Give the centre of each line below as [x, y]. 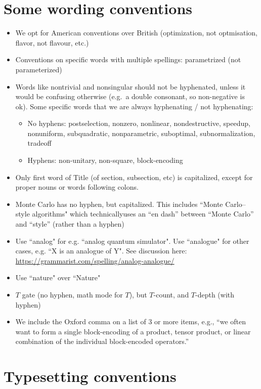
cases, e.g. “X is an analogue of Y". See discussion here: [101, 251]
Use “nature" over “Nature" [58, 277]
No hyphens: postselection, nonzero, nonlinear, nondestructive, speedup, [139, 123]
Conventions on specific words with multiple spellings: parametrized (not [128, 59]
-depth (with [215, 294]
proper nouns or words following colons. [77, 187]
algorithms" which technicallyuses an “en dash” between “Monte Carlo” [143, 214]
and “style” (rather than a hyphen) [70, 224]
